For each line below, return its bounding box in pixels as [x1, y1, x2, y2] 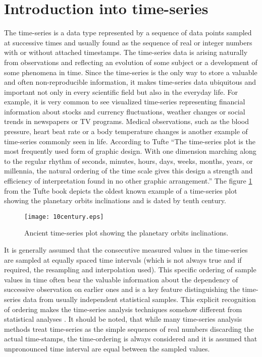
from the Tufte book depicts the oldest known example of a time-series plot [4, 185, 237, 196]
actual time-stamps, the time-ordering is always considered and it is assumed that [4, 333, 257, 344]
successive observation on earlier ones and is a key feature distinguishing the [4, 284, 240, 294]
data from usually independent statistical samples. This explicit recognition [23, 294, 256, 305]
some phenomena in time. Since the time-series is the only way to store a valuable [4, 67, 257, 77]
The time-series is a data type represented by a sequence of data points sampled [4, 27, 252, 38]
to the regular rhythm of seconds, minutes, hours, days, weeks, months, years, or [4, 155, 253, 166]
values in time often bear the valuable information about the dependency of [4, 274, 238, 284]
